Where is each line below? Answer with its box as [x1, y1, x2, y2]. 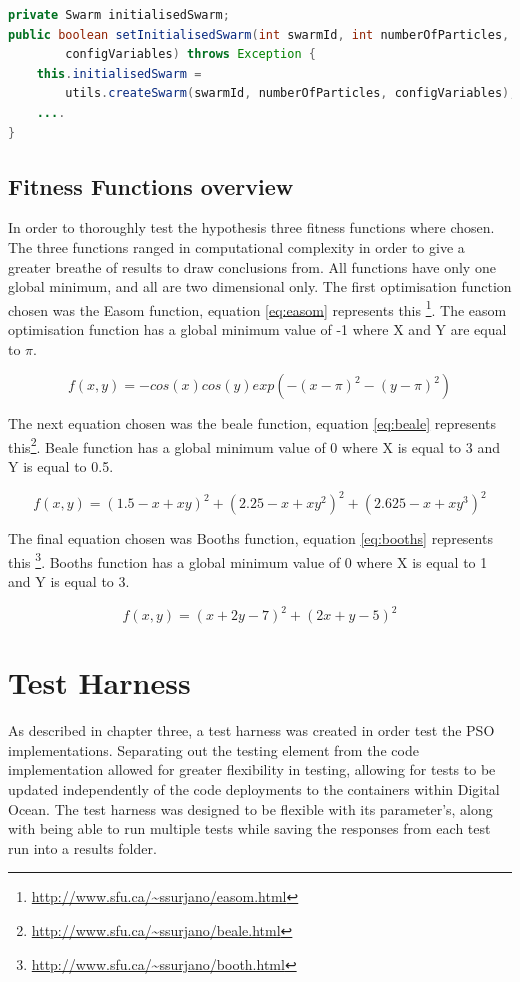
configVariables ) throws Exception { [65, 47, 316, 62]
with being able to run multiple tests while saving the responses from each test [8, 818, 491, 839]
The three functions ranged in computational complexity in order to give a [8, 236, 465, 257]
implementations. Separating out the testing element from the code [8, 739, 419, 760]
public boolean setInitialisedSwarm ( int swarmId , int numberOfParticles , [8, 27, 510, 42]
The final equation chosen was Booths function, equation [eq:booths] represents [8, 528, 493, 549]
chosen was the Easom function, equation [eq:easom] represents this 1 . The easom [8, 296, 507, 320]
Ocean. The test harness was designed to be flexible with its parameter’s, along [8, 798, 493, 819]
